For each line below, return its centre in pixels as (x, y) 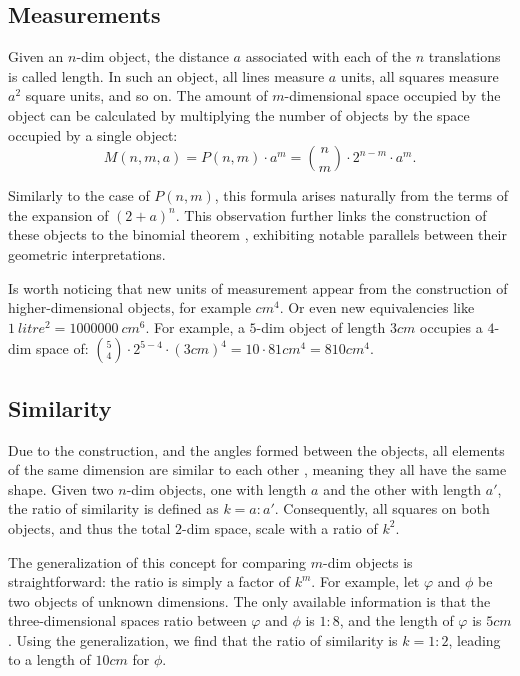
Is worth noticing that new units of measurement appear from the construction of (258, 287)
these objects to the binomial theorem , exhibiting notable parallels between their (257, 234)
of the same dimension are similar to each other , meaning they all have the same (257, 469)
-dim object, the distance (152, 56)
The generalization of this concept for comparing (157, 561)
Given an (36, 56)
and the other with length (402, 488)
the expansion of (58, 214)
